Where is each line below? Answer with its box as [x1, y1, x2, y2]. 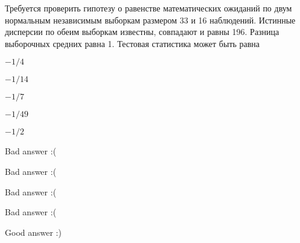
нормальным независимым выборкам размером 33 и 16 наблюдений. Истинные [5, 13, 296, 26]
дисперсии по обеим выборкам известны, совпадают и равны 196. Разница [5, 25, 279, 38]
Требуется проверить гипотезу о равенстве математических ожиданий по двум [5, 2, 292, 14]
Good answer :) [5, 226, 62, 238]
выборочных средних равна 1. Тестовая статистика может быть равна [5, 37, 260, 49]
